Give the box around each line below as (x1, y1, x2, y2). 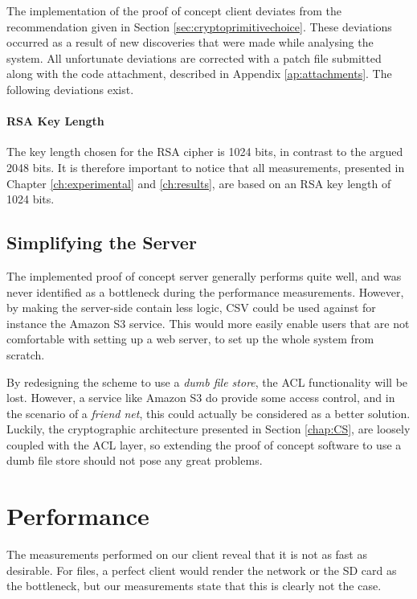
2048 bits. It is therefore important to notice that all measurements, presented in (6, 158, 405, 175)
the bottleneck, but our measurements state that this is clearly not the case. (6, 577, 382, 594)
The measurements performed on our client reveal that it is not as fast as (6, 546, 367, 563)
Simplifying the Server (6, 230, 197, 255)
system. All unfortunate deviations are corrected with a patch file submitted (6, 49, 382, 66)
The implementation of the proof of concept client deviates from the (6, 2, 342, 18)
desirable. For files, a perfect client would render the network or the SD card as (6, 561, 397, 578)
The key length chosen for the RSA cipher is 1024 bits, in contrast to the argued (6, 143, 403, 160)
